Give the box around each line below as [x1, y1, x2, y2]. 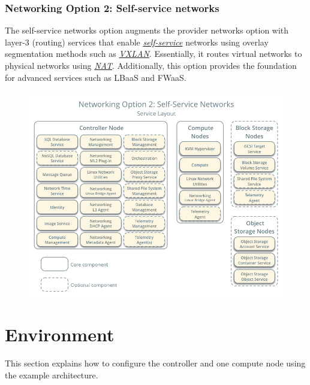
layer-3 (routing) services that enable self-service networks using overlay [5, 35, 269, 48]
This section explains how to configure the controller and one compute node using [5, 357, 306, 369]
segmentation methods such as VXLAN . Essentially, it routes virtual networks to [5, 47, 302, 60]
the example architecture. [5, 368, 98, 381]
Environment [5, 322, 115, 347]
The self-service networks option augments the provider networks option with [5, 24, 289, 37]
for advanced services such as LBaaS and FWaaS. [5, 71, 186, 83]
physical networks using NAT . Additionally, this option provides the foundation [5, 59, 297, 71]
